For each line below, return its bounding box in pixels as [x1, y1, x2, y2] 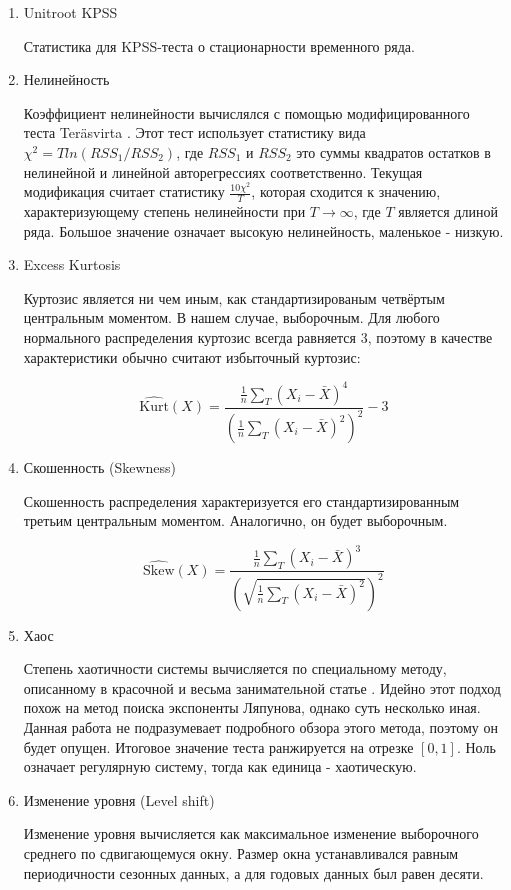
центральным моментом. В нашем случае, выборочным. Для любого [23, 307, 440, 328]
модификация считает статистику [23, 181, 225, 202]
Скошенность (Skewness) [23, 457, 176, 478]
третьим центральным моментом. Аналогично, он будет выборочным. [23, 510, 448, 531]
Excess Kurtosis [23, 254, 121, 275]
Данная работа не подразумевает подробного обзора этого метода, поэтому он [23, 717, 498, 738]
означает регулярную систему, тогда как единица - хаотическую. [23, 756, 417, 777]
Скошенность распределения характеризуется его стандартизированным [23, 490, 460, 511]
